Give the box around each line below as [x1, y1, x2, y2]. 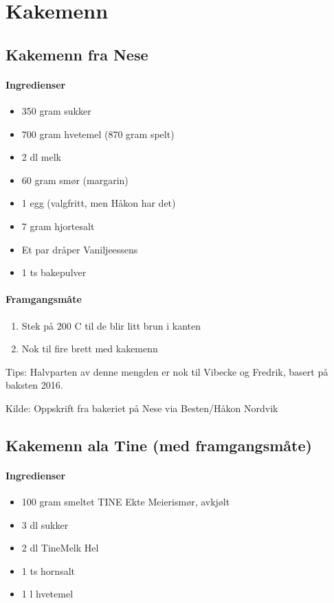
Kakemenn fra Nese [5, 43, 148, 65]
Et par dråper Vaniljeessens [21, 242, 138, 256]
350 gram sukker [21, 103, 91, 117]
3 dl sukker [21, 517, 69, 532]
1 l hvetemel [21, 587, 74, 601]
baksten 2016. [5, 378, 63, 392]
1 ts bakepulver [21, 265, 87, 280]
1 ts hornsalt [21, 563, 75, 578]
